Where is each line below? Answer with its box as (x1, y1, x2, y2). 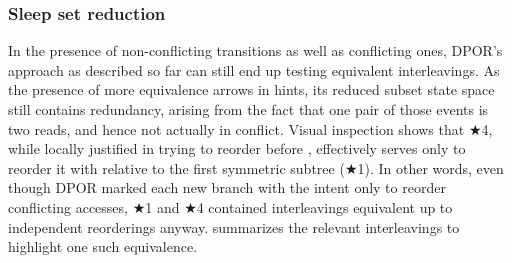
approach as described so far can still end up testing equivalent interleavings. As (8, 59, 500, 80)
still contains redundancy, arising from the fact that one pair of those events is (8, 99, 489, 119)
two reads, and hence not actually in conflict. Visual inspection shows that (8, 118, 465, 139)
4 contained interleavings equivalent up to (196, 196, 453, 217)
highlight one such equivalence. (8, 236, 198, 257)
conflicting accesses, (8, 196, 128, 217)
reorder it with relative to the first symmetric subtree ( (8, 157, 345, 178)
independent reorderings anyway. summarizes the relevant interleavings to (8, 216, 460, 237)
